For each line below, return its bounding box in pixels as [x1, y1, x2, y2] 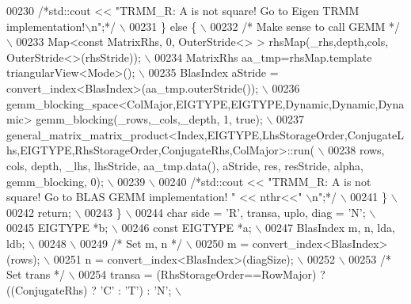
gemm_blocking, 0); [6, 173, 104, 189]
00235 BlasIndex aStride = [148, 64, 279, 81]
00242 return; [6, 203, 71, 220]
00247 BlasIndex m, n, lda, [264, 219, 395, 236]
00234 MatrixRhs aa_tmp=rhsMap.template [154, 48, 372, 65]
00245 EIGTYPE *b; [6, 219, 108, 236]
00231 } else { [129, 17, 197, 34]
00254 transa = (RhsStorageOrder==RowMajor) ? [78, 266, 325, 283]
